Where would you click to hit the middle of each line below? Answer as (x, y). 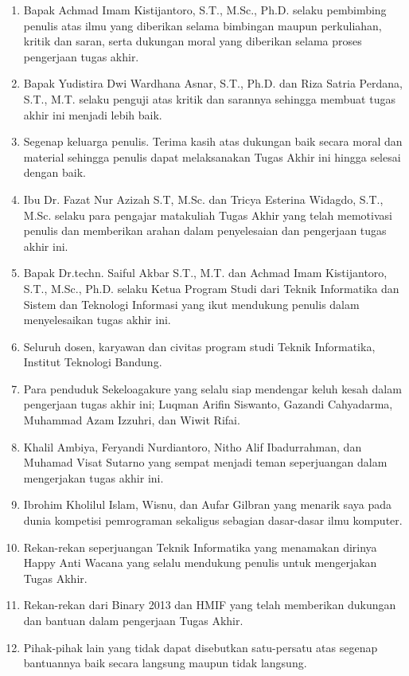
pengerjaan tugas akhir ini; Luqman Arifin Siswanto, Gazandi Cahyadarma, (208, 404)
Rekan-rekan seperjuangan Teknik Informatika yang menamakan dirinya (200, 547)
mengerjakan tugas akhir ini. (93, 477)
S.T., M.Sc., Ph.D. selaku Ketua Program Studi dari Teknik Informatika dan (211, 288)
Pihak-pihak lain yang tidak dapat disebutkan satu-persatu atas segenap (201, 647)
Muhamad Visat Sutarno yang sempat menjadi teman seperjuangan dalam (205, 462)
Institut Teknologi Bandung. (93, 362)
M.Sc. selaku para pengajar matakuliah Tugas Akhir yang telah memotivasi (208, 215)
